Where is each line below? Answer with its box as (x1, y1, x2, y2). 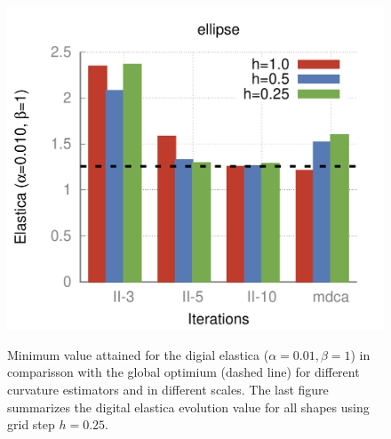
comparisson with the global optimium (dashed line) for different (7, 363, 360, 381)
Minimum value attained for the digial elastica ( (7, 345, 269, 363)
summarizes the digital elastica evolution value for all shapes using (7, 397, 370, 416)
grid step (7, 415, 55, 434)
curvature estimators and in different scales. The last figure (7, 379, 329, 398)
